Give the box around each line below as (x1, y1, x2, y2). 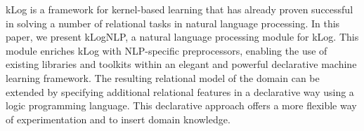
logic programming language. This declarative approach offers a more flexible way (6, 98, 357, 113)
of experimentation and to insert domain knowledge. (6, 111, 230, 126)
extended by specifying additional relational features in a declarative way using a (6, 84, 354, 99)
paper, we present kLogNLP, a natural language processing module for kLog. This (6, 29, 359, 44)
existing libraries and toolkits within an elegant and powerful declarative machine (6, 57, 357, 71)
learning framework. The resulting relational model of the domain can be (6, 70, 320, 85)
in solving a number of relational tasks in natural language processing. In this (6, 15, 340, 30)
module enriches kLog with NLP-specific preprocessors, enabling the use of (6, 43, 327, 57)
